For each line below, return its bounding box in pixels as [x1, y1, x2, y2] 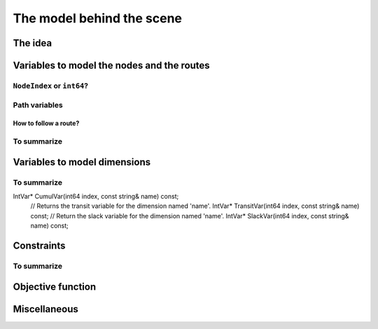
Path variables [13, 100, 63, 110]
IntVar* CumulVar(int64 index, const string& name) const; [13, 192, 179, 201]
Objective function [13, 281, 97, 293]
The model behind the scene [13, 10, 182, 26]
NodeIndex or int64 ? [13, 80, 89, 90]
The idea [13, 37, 52, 49]
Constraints [13, 240, 66, 252]
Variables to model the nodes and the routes [13, 59, 210, 71]
